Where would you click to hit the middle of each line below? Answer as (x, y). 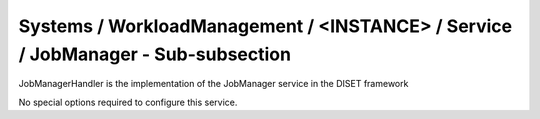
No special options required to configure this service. (128, 102)
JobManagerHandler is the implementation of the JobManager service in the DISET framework (213, 84)
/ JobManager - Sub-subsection (155, 54)
